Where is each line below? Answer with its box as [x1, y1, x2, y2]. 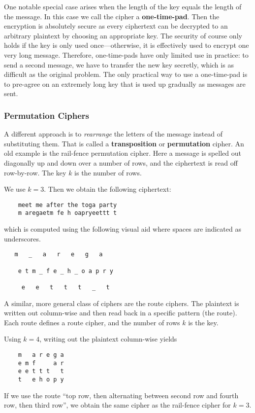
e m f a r [18, 359, 64, 367]
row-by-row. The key [4, 167, 66, 177]
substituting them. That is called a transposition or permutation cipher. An [4, 138, 244, 148]
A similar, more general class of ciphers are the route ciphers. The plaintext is [4, 298, 239, 308]
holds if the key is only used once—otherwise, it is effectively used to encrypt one [4, 40, 249, 50]
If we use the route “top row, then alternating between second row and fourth [4, 390, 239, 400]
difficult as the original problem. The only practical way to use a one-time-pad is [4, 69, 248, 79]
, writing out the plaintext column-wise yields [39, 334, 177, 344]
